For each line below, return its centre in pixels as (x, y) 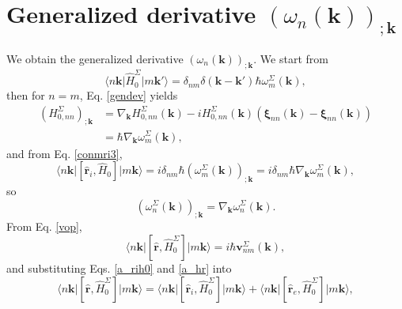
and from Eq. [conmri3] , (64, 153)
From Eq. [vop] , (44, 226)
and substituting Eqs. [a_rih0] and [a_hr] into (119, 268)
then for (26, 95)
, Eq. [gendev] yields (129, 95)
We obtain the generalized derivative (95, 58)
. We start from (291, 58)
